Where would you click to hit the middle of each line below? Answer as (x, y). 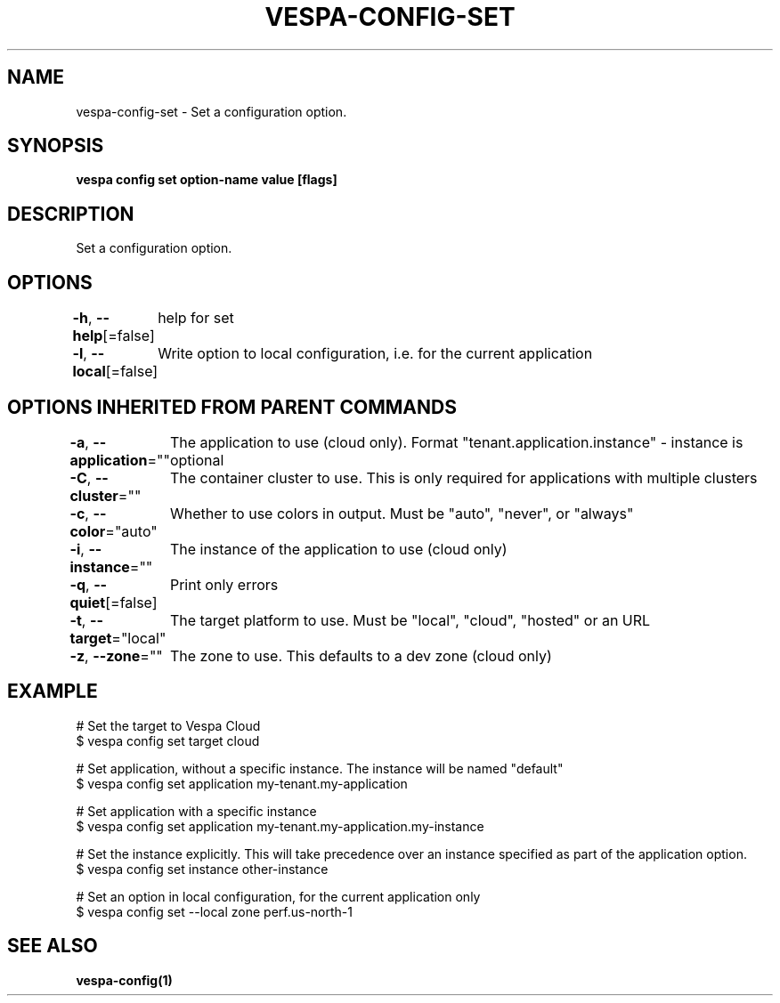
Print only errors (224, 584)
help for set (196, 318)
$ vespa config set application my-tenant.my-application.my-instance (280, 826)
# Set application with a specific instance (196, 811)
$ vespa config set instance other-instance (202, 869)
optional (197, 460)
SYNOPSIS (56, 146)
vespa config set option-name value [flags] (207, 180)
